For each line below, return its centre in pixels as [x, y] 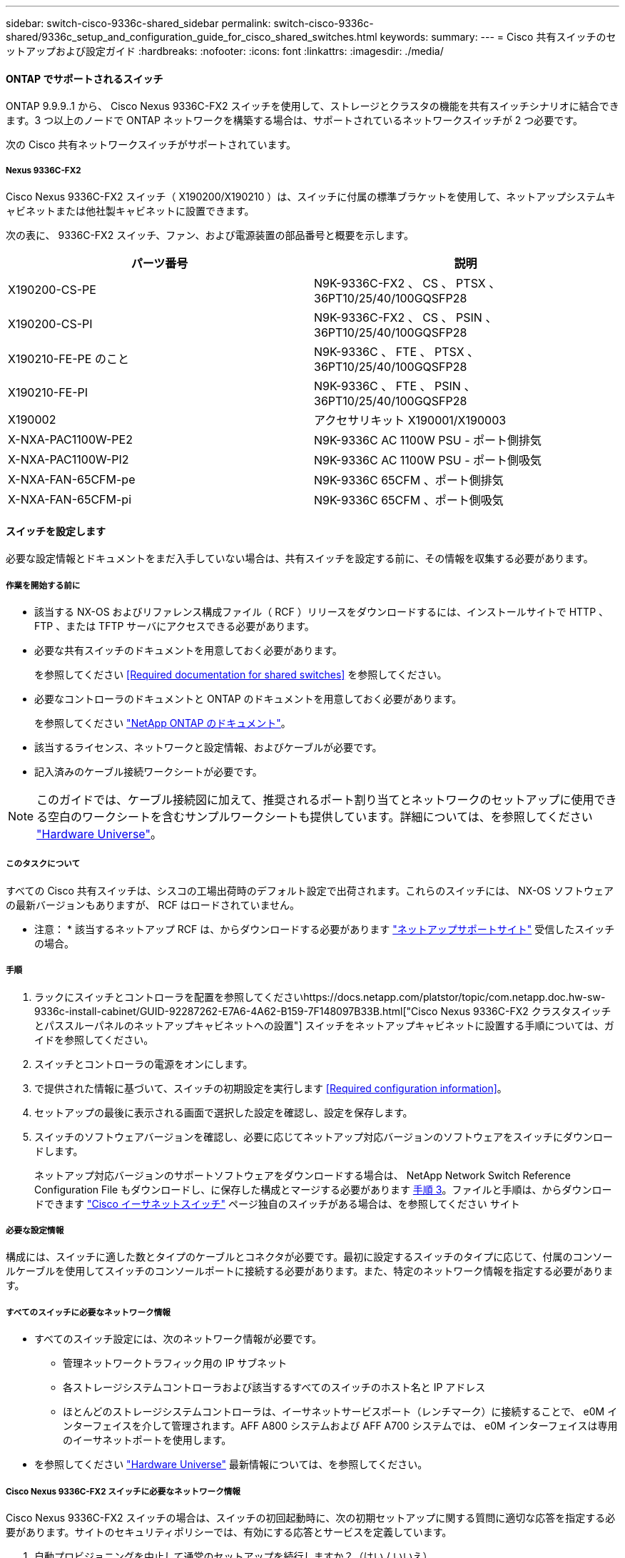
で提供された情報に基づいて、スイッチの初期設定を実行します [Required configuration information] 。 [271, 1088]
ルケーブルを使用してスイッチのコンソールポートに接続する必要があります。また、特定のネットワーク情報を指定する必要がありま [310, 1271]
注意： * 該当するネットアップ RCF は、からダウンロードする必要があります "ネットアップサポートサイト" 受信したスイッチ [325, 929]
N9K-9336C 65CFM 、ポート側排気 [409, 480]
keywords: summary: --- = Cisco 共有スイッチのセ [498, 37]
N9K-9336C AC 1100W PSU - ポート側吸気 [428, 460]
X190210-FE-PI [48, 392]
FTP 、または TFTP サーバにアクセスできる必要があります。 [174, 626]
